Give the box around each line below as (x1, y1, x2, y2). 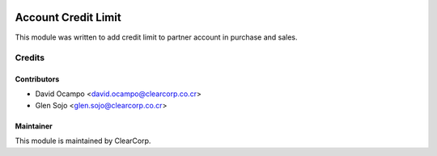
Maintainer (15, 121, 53, 131)
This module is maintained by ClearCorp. (15, 136, 151, 145)
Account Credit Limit (15, 11, 121, 24)
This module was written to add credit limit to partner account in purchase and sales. (15, 32, 299, 42)
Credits (15, 53, 45, 64)
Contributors (15, 74, 60, 84)
